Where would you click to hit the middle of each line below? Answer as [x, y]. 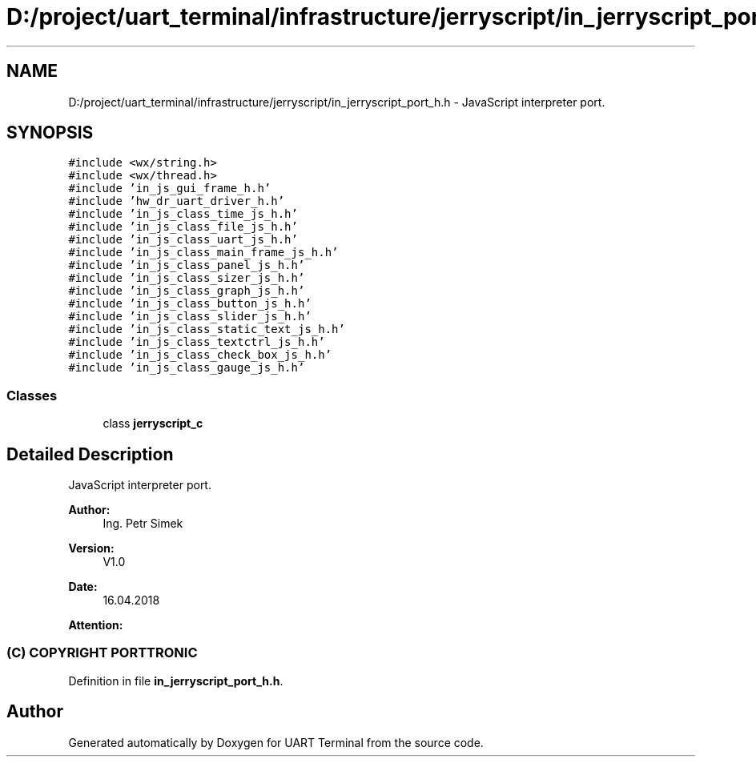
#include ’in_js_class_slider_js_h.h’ [190, 317]
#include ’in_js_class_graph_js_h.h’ [187, 291]
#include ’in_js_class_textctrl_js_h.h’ [197, 342]
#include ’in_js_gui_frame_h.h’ [170, 189]
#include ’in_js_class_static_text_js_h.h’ [207, 329]
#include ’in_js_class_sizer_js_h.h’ [187, 278]
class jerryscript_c [153, 424]
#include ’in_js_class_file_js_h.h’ [183, 227]
